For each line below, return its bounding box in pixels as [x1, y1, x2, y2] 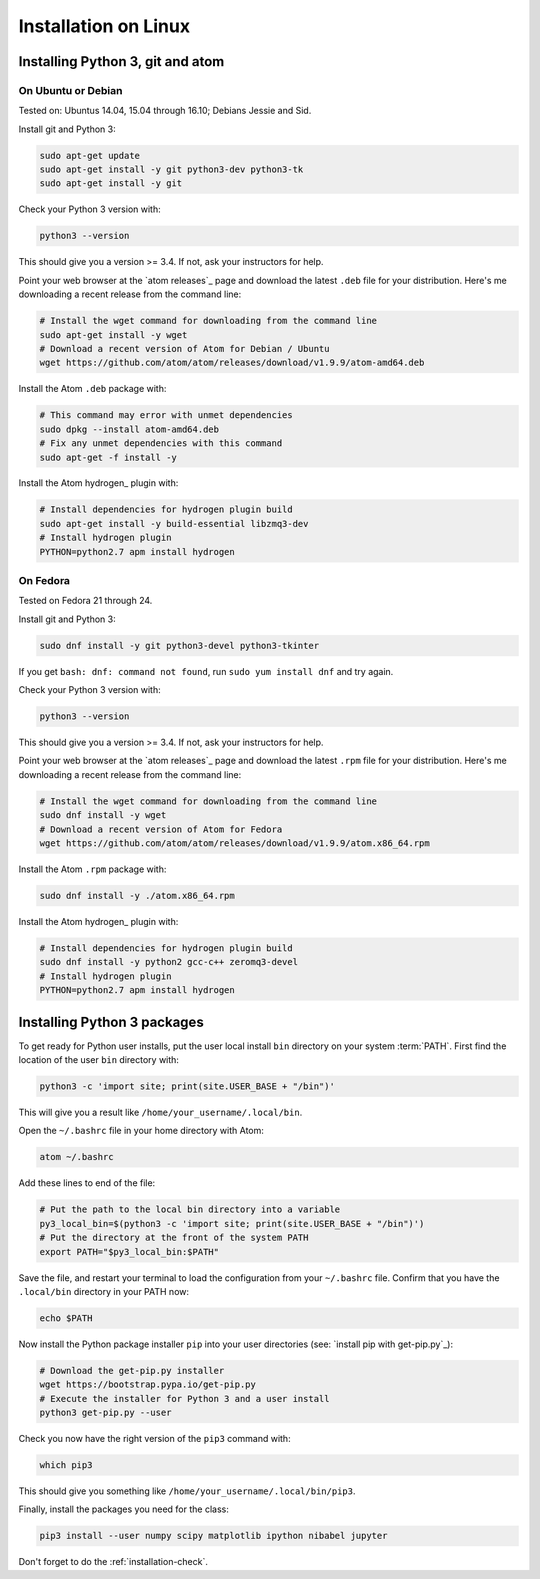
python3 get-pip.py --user [39, 1407, 172, 1419]
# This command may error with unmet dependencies [39, 410, 294, 421]
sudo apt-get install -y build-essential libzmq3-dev [39, 518, 309, 529]
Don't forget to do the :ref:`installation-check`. [18, 1556, 209, 1568]
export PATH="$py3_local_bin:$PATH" [39, 1246, 220, 1257]
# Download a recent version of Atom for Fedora [39, 823, 283, 835]
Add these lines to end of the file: [18, 1177, 156, 1189]
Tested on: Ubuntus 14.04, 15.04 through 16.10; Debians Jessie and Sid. [18, 105, 312, 117]
